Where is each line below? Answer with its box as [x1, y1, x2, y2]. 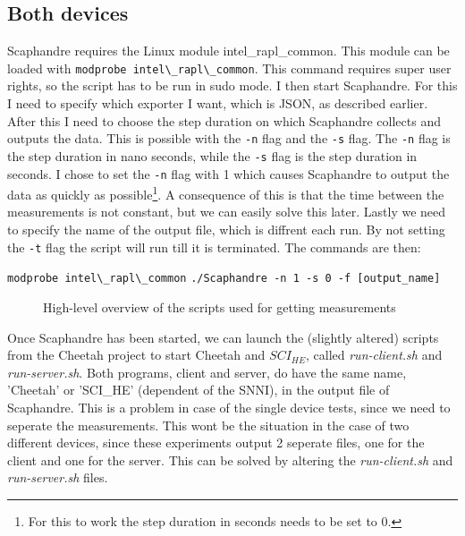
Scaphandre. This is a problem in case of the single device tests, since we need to [7, 397, 451, 416]
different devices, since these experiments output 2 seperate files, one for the [7, 433, 425, 452]
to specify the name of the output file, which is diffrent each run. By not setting [7, 220, 445, 239]
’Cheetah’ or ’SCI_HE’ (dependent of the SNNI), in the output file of [7, 380, 390, 399]
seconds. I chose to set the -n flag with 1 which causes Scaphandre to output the [7, 164, 450, 183]
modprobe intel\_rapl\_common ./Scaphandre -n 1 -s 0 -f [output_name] [7, 272, 441, 285]
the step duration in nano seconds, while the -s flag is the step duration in [7, 146, 418, 165]
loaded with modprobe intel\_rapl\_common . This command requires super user [7, 58, 452, 77]
